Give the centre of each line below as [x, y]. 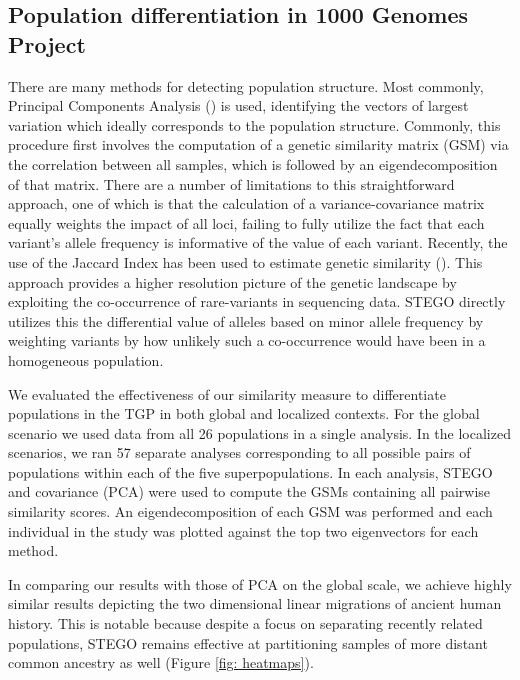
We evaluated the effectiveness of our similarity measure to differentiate [227, 393]
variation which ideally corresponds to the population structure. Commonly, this [254, 124]
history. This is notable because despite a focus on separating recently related [245, 623]
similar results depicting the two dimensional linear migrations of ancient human [255, 603]
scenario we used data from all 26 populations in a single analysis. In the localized [259, 432]
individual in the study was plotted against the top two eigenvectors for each [243, 530]
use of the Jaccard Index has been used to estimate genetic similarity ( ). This [245, 261]
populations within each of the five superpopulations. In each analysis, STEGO [250, 471]
